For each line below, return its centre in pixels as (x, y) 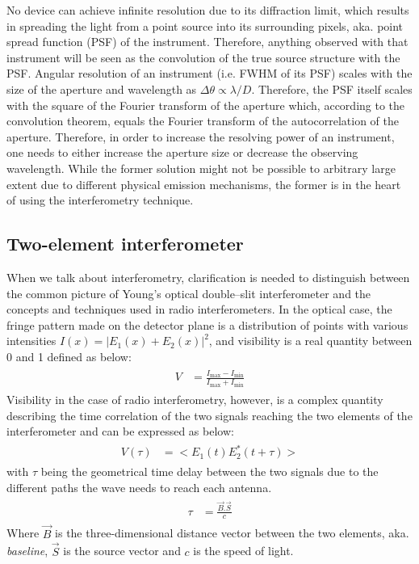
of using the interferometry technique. (100, 200)
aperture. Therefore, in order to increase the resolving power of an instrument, (201, 136)
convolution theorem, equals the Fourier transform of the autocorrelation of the (203, 121)
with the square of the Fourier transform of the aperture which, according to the (206, 105)
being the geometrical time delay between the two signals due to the (209, 471)
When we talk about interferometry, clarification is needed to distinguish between (208, 277)
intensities (31, 341)
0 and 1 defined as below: (69, 356)
